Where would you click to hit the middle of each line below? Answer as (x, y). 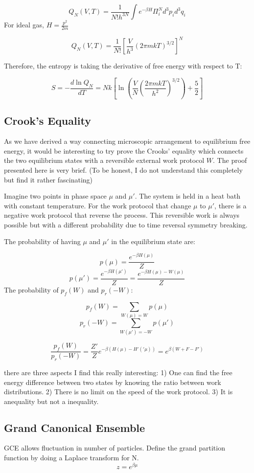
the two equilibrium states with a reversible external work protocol (104, 160)
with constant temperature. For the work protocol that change (98, 205)
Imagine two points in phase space (55, 196)
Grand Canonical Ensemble (75, 427)
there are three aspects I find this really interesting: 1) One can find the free (118, 372)
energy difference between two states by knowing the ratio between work (113, 382)
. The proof (230, 160)
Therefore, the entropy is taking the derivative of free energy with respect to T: (123, 66)
